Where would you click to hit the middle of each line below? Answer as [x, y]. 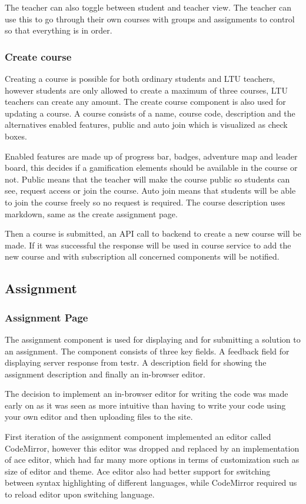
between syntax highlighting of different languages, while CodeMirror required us [151, 483]
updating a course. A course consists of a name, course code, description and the [150, 113]
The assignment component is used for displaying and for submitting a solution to [153, 339]
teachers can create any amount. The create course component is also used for [145, 102]
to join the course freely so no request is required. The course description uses [145, 202]
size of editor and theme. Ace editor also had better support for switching [138, 471]
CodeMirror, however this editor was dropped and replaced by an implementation [152, 448]
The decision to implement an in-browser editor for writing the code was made [147, 394]
